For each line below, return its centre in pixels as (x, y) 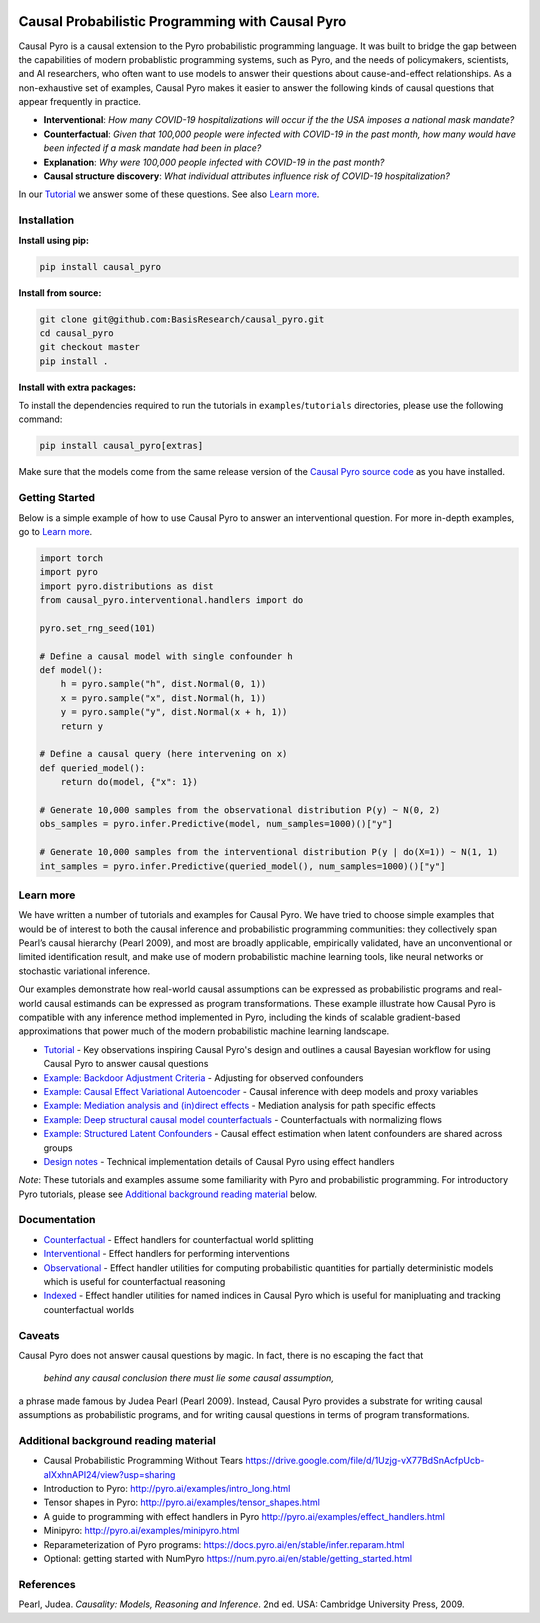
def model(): (71, 670)
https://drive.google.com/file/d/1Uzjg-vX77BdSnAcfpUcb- (365, 1461)
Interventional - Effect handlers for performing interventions (166, 1254)
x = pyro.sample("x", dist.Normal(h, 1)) (163, 698)
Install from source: (60, 292)
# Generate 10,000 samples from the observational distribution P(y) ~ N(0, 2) (240, 809)
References (47, 1584)
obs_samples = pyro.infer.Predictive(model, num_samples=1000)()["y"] (216, 824)
